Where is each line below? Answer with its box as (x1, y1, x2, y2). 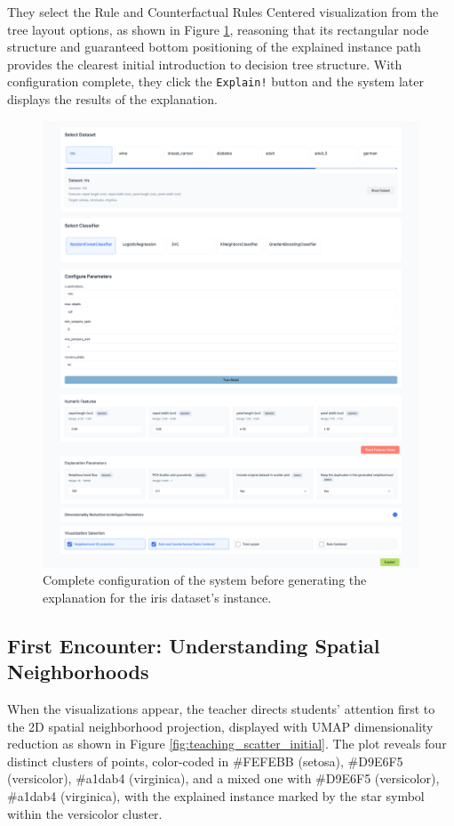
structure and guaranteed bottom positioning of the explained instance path (7, 37, 421, 56)
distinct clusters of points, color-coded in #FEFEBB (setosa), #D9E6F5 (7, 751, 403, 770)
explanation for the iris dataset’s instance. (43, 587, 272, 606)
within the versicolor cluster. (7, 804, 163, 822)
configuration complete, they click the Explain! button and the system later (7, 72, 424, 91)
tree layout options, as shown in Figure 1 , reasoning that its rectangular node (7, 20, 429, 38)
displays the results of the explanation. (7, 90, 218, 109)
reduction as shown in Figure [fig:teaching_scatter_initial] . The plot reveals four (7, 734, 447, 753)
